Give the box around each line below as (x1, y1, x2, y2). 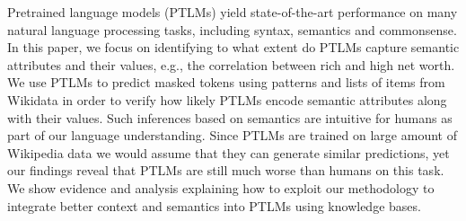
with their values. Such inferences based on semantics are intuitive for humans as (7, 108, 453, 127)
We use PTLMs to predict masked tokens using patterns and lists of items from (7, 73, 445, 92)
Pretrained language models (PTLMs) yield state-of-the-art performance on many (7, 3, 458, 21)
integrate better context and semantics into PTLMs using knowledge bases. (7, 196, 421, 215)
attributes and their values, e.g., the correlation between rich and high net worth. (7, 55, 455, 74)
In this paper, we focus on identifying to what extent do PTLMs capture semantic (7, 38, 460, 57)
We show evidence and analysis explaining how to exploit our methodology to (7, 178, 435, 197)
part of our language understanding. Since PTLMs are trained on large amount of (7, 126, 457, 145)
